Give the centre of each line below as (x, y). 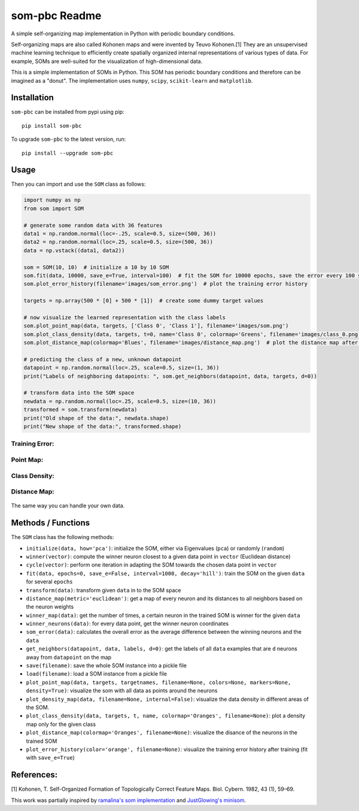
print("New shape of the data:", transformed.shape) (103, 426)
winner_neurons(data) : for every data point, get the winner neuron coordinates (127, 624)
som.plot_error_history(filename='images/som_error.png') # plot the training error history (166, 284)
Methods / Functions (51, 523)
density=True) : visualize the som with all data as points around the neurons (122, 691)
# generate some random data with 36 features (93, 225)
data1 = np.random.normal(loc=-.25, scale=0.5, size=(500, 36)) (120, 234)
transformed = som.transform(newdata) (80, 410)
